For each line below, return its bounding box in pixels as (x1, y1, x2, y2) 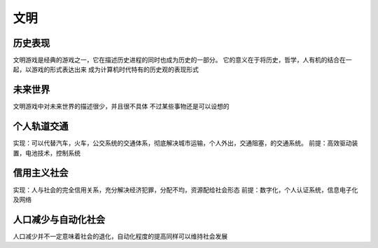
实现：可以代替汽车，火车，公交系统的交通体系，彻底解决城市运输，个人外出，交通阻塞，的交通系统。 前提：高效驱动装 (13, 139, 358, 147)
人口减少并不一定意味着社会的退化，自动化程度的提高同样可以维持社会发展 (13, 232, 227, 240)
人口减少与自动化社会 (13, 214, 105, 226)
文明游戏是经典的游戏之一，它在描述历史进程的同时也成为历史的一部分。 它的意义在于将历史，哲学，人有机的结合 (13, 56, 339, 64)
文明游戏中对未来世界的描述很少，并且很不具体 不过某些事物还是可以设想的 (13, 102, 230, 111)
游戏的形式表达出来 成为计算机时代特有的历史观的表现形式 (31, 65, 199, 74)
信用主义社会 (13, 167, 69, 179)
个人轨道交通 (13, 120, 69, 132)
